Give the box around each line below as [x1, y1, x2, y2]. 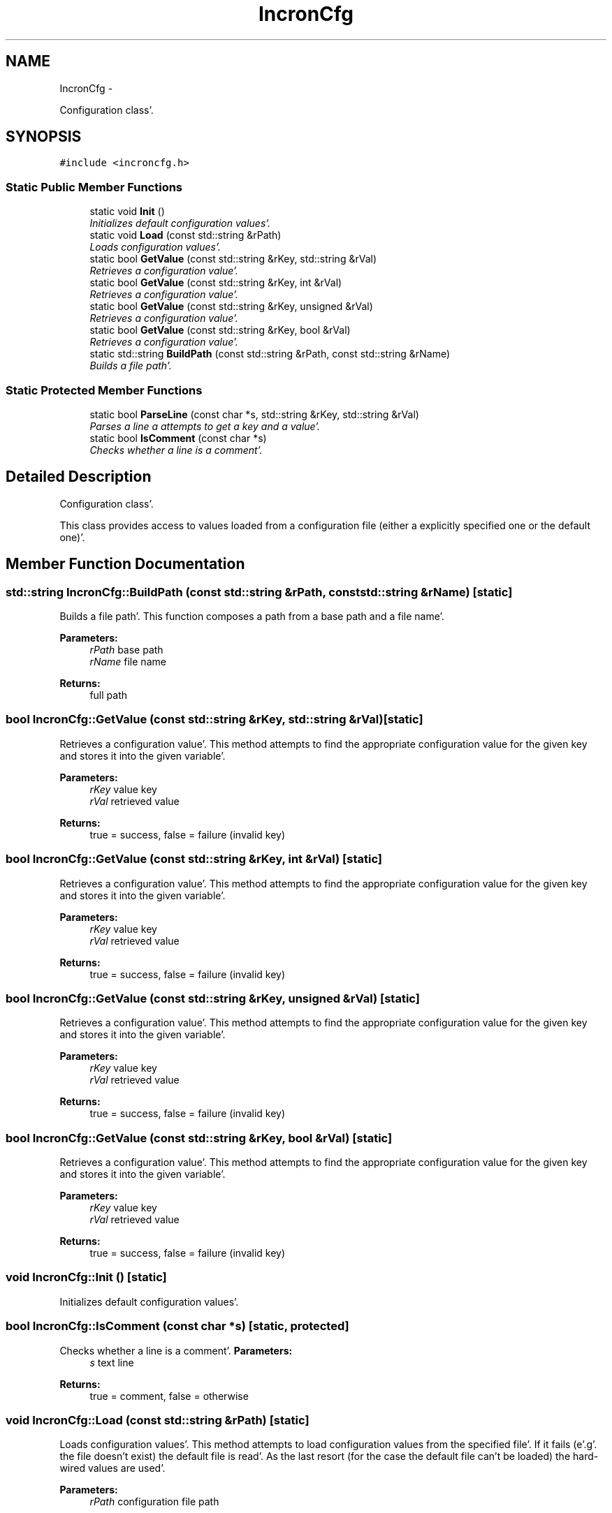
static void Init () [89, 205, 165, 218]
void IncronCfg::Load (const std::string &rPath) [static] [6, 1412, 309, 1427]
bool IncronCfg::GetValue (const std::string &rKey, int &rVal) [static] [6, 852, 383, 866]
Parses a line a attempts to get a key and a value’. [89, 420, 321, 432]
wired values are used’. [59, 1462, 166, 1475]
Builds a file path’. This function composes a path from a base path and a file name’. [59, 610, 444, 622]
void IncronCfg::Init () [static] [6, 1270, 167, 1285]
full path [89, 689, 127, 701]
